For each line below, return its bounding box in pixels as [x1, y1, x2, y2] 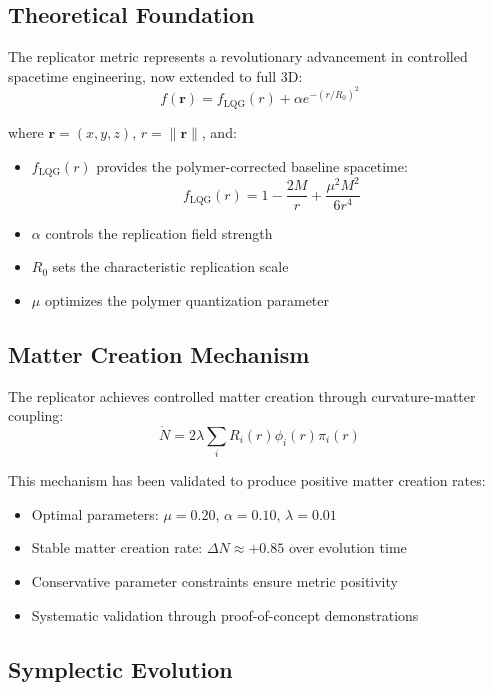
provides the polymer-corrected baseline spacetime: [96, 155, 408, 176]
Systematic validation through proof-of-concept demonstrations [31, 604, 419, 625]
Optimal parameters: [31, 503, 159, 524]
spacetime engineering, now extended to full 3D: [8, 65, 303, 86]
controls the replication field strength [45, 222, 273, 243]
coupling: [8, 405, 64, 426]
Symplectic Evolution [8, 653, 233, 684]
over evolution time [288, 537, 407, 558]
